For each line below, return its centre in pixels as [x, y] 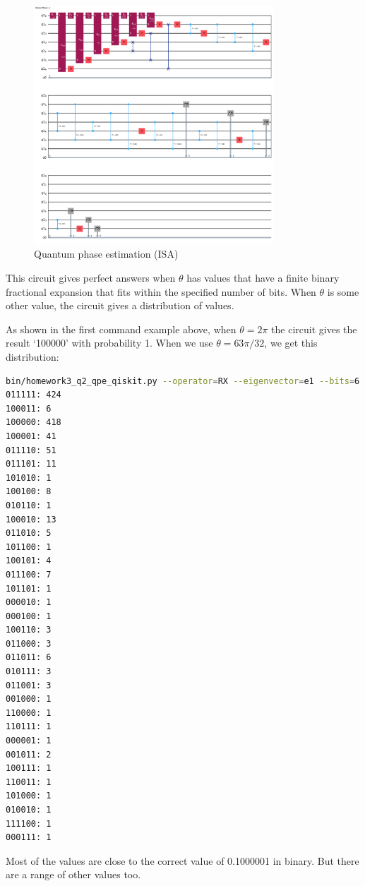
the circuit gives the [314, 329]
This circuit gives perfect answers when [91, 278]
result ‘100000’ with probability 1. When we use [109, 343]
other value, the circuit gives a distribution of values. [120, 305]
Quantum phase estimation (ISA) [106, 254]
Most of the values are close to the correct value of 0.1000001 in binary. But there [182, 860]
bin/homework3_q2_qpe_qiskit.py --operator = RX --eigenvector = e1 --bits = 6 [183, 381]
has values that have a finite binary [263, 278]
